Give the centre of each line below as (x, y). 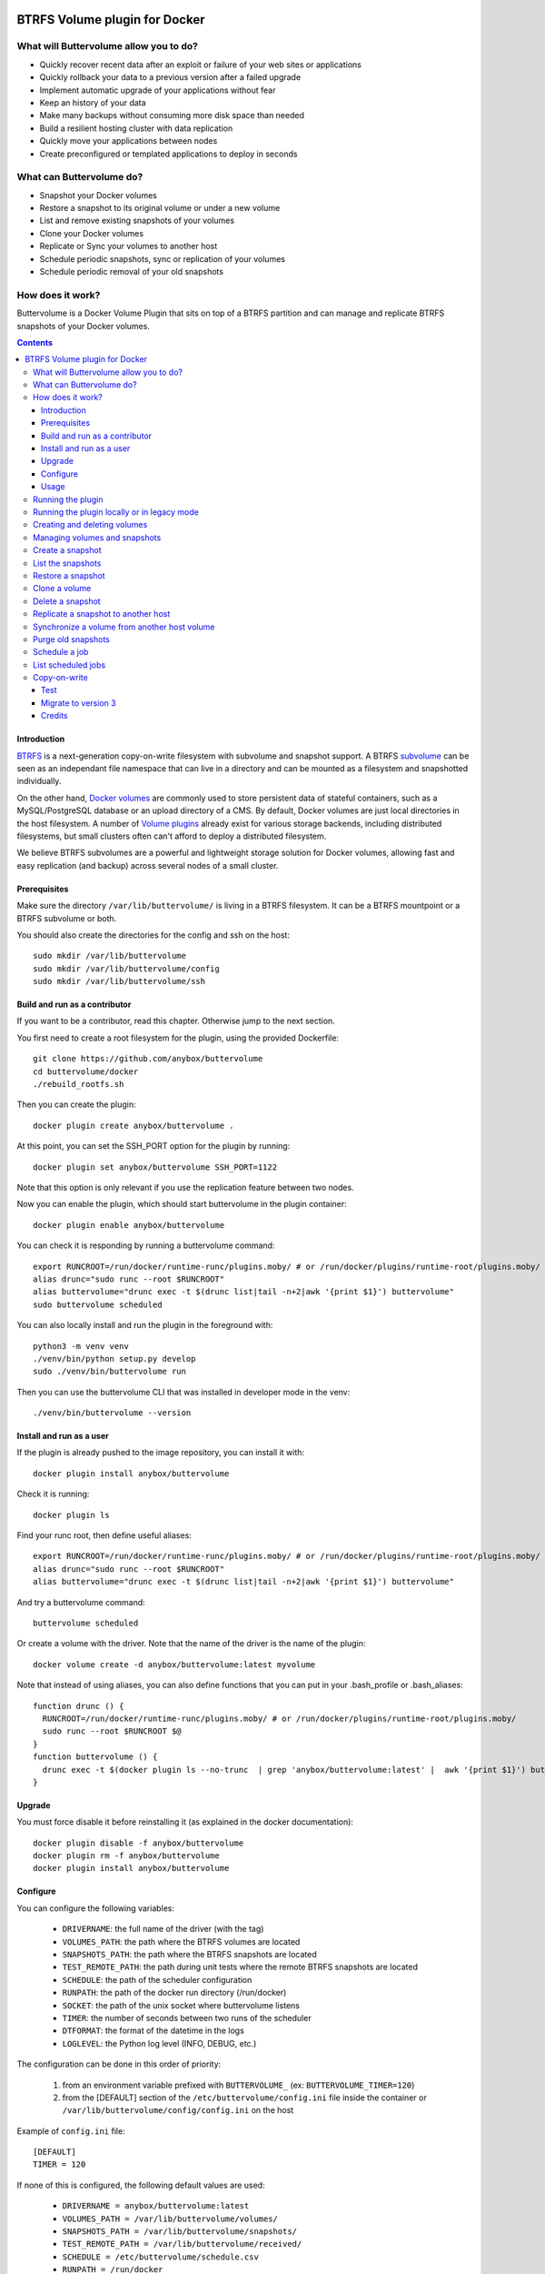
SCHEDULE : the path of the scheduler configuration (157, 1979)
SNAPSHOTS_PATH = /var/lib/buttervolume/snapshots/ (180, 2232)
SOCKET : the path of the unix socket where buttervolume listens (181, 2005)
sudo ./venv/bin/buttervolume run (109, 1372)
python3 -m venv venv (81, 1346)
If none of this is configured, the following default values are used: (141, 2185)
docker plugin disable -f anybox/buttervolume (139, 1843)
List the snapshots (67, 563)
